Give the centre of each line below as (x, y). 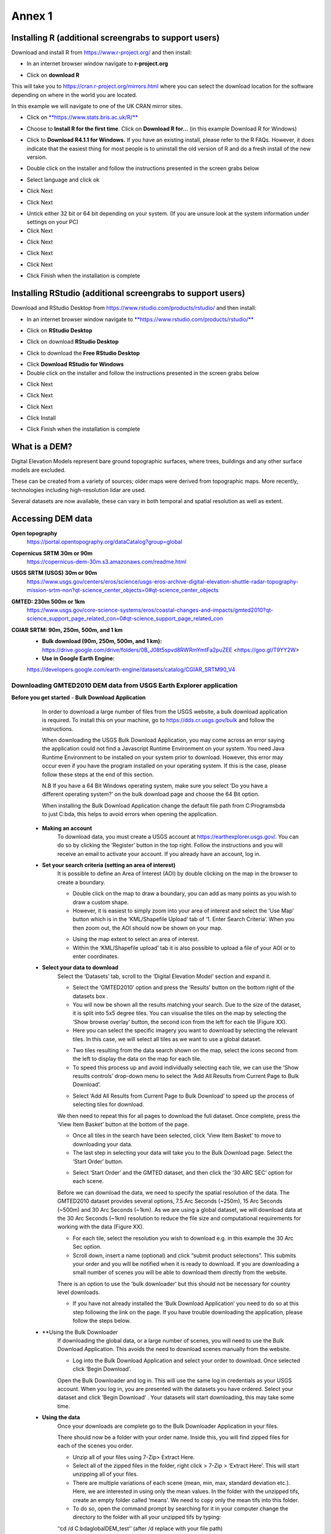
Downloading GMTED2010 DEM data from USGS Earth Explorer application (124, 685)
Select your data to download (80, 968)
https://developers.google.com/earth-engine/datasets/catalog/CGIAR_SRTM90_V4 (131, 669)
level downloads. (79, 1292)
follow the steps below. (102, 1321)
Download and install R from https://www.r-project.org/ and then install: (102, 53)
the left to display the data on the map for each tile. (137, 1059)
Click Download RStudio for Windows (75, 364)
